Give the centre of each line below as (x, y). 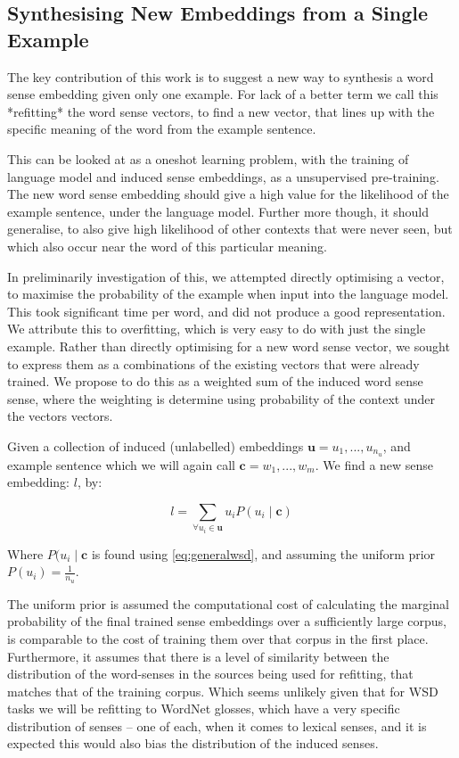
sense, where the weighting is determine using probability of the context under (221, 398)
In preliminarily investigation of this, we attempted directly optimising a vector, (226, 276)
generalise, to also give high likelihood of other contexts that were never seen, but (230, 229)
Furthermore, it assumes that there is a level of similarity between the (198, 656)
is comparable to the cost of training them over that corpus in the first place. (218, 638)
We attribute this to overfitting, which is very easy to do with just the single (217, 329)
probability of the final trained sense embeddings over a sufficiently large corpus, (227, 621)
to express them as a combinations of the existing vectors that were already (213, 363)
